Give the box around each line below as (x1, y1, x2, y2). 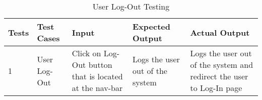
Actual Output (190, 26, 250, 38)
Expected (133, 21, 170, 32)
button (88, 59, 112, 70)
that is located (72, 70, 123, 82)
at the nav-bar (72, 82, 123, 93)
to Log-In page (190, 82, 242, 93)
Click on (72, 47, 101, 59)
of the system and (190, 59, 253, 70)
